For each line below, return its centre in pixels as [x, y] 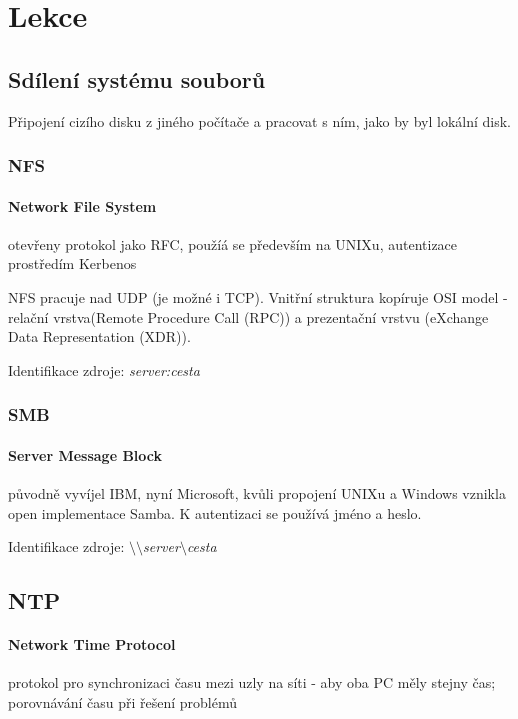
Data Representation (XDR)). [99, 336]
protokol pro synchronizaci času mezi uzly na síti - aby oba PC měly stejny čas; [252, 682]
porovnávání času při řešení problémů [122, 701]
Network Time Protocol [92, 644]
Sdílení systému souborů [137, 78]
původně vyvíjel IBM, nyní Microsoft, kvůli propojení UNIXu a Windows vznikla [257, 493]
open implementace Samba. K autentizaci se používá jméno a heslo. [215, 512]
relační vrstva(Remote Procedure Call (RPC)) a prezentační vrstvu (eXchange [248, 316]
